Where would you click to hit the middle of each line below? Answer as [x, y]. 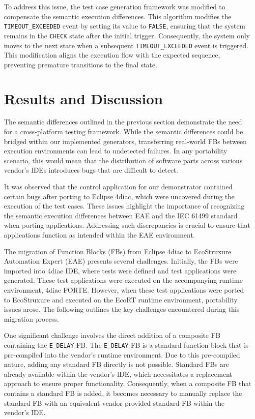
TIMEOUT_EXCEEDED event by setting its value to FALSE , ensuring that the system [125, 26]
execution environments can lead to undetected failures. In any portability [116, 151]
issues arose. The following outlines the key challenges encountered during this [122, 309]
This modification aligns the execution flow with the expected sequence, [112, 55]
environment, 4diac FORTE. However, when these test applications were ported [124, 289]
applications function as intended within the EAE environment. [99, 235]
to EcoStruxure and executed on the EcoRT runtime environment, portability [121, 299]
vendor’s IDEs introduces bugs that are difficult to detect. [91, 170]
